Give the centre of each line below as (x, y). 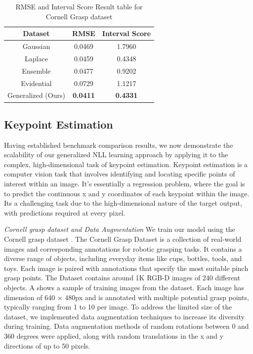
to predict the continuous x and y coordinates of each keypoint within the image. (127, 193)
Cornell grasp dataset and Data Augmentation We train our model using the (120, 229)
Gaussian (36, 46)
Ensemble (36, 70)
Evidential (36, 83)
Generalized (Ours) (36, 95)
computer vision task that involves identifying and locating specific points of (120, 174)
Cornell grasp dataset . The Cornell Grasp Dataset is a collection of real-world (123, 239)
